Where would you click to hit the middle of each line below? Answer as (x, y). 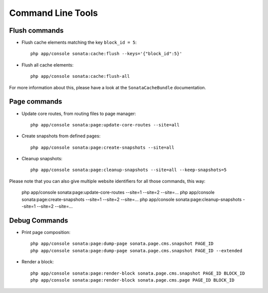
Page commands (36, 102)
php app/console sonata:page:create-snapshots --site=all (102, 147)
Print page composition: (46, 232)
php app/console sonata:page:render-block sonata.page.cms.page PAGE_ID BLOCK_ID (133, 280)
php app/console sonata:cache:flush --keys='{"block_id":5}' (106, 54)
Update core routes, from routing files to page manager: (79, 114)
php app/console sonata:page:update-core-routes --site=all (105, 125)
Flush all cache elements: (48, 65)
